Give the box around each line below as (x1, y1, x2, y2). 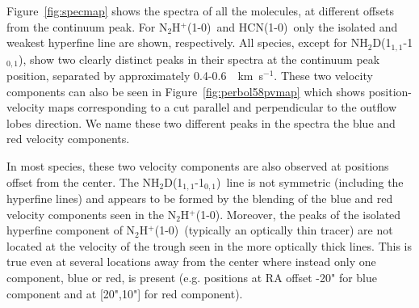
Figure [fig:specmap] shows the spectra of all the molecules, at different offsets (6, 2, 394, 19)
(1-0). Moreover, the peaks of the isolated (195, 205, 401, 222)
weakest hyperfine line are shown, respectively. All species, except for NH (6, 34, 368, 51)
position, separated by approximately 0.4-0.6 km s (6, 67, 264, 84)
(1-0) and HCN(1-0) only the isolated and (187, 18, 398, 35)
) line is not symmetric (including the (216, 173, 404, 190)
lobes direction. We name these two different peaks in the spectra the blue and (6, 114, 396, 131)
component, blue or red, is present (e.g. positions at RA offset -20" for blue (6, 269, 378, 286)
